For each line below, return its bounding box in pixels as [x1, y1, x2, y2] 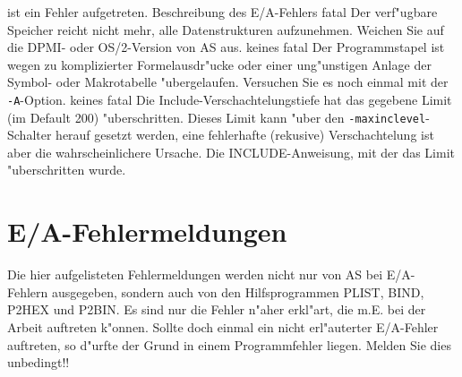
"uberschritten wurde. [7, 160, 126, 179]
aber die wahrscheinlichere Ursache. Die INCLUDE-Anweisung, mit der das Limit [7, 142, 456, 161]
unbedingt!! [7, 353, 70, 372]
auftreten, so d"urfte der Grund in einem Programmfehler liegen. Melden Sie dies [7, 335, 451, 354]
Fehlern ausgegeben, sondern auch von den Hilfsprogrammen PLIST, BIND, [7, 282, 424, 301]
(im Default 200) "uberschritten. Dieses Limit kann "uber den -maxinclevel [7, 107, 426, 126]
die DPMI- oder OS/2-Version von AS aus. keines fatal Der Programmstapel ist [7, 38, 445, 56]
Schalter [7, 125, 52, 144]
